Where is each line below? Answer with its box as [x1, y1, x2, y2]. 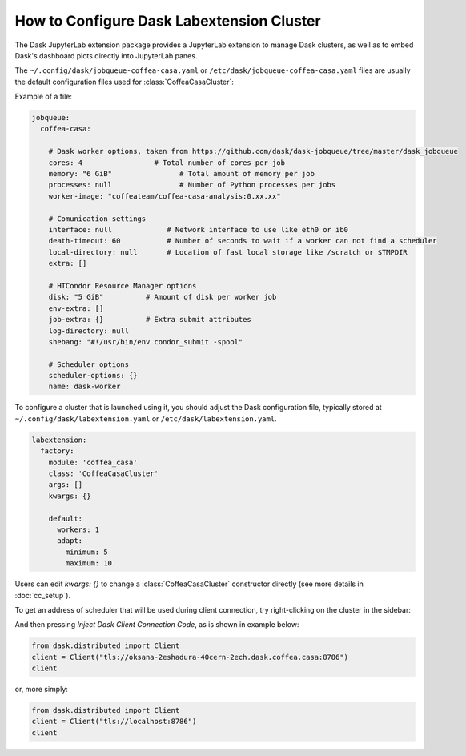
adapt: [57, 537, 83, 545]
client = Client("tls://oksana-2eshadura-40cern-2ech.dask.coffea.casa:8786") [31, 653, 348, 661]
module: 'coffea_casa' [48, 457, 138, 467]
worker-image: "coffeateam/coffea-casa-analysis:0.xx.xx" [48, 191, 281, 200]
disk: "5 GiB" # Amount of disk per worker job [48, 292, 277, 302]
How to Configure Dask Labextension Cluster [14, 12, 321, 30]
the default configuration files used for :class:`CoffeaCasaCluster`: [14, 77, 234, 86]
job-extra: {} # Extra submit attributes [48, 315, 251, 324]
